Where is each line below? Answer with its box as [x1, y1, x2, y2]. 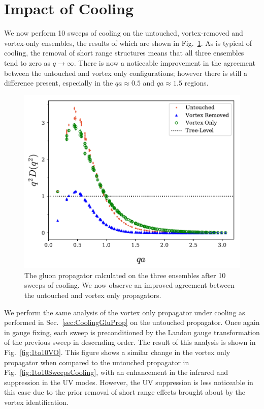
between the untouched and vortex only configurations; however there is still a [4, 67, 248, 78]
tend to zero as [4, 57, 51, 68]
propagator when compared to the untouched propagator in [4, 357, 189, 367]
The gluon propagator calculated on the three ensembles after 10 [24, 269, 226, 280]
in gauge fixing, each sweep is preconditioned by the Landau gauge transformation [4, 326, 260, 337]
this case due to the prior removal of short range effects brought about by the [4, 387, 245, 397]
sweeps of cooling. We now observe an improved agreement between [24, 280, 235, 290]
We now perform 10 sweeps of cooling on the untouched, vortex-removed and [4, 28, 243, 38]
